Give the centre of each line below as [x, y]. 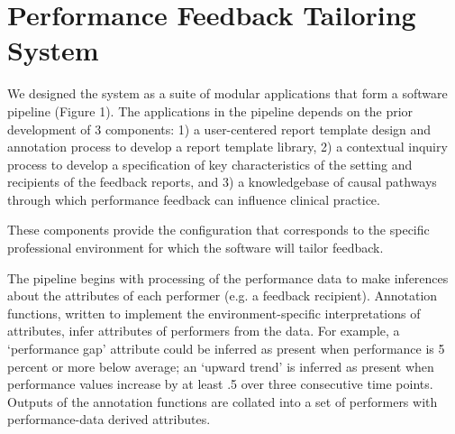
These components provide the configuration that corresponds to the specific [218, 230]
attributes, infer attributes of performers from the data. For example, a [204, 331]
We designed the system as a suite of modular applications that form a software [227, 93]
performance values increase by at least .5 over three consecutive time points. [220, 384]
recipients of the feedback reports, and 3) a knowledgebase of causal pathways [222, 182]
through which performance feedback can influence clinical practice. [194, 199]
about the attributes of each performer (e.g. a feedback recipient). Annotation [223, 295]
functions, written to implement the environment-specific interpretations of [214, 313]
